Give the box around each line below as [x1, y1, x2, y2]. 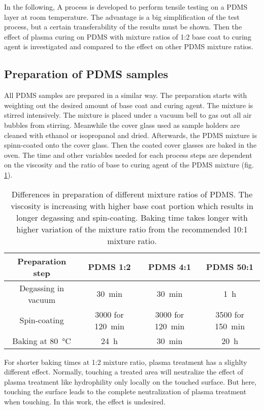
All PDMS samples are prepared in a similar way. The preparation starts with [4, 90, 247, 100]
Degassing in [19, 282, 64, 294]
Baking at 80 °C [12, 334, 71, 347]
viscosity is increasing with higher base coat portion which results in [11, 199, 253, 212]
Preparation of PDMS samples [4, 66, 169, 82]
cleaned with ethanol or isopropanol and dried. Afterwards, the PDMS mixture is [4, 129, 257, 140]
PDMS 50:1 [206, 261, 254, 273]
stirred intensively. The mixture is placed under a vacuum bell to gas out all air [4, 110, 252, 120]
